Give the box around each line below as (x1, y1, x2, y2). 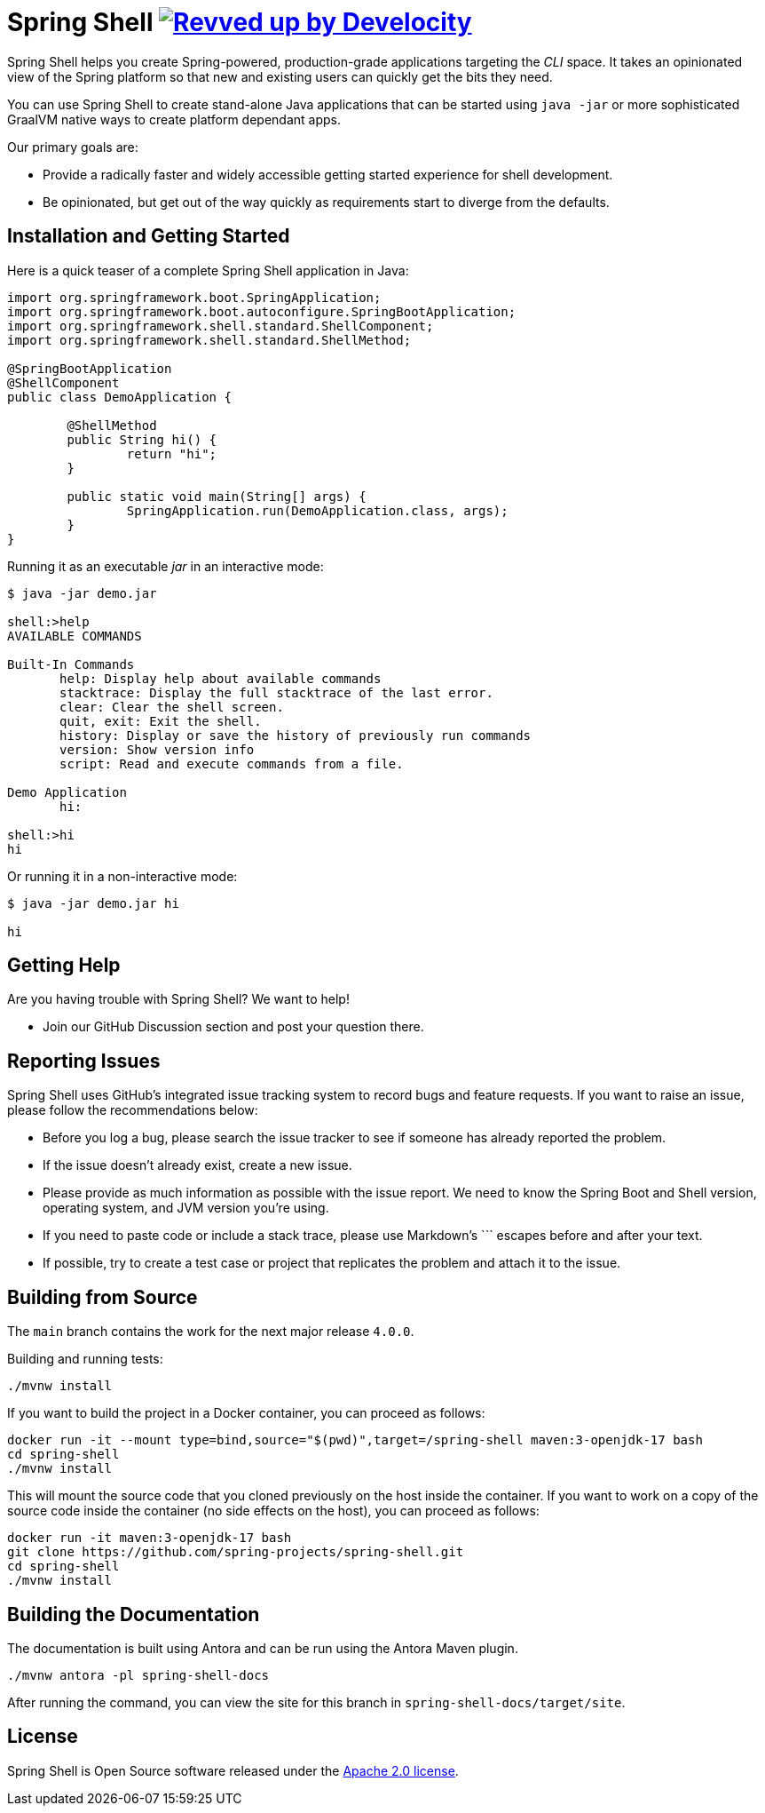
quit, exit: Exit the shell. (59, 713, 262, 728)
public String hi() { (67, 432, 217, 447)
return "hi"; (126, 446, 217, 461)
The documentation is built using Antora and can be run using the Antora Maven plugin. (7, 1640, 518, 1656)
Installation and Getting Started (7, 225, 290, 248)
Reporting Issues (7, 1049, 161, 1072)
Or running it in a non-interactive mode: (7, 868, 238, 884)
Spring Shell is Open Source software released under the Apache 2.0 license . (7, 1762, 459, 1778)
